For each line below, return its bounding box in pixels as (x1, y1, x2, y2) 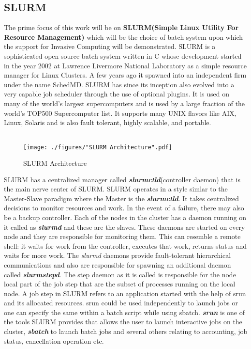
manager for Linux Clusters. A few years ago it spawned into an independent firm (4, 70, 247, 80)
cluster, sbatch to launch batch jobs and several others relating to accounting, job (4, 326, 248, 336)
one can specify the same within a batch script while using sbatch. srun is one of (4, 307, 245, 317)
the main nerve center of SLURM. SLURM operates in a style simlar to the (4, 184, 228, 194)
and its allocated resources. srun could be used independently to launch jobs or (4, 298, 238, 308)
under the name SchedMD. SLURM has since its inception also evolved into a (4, 79, 235, 89)
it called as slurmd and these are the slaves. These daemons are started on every (4, 222, 245, 232)
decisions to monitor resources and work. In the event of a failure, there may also (4, 203, 244, 213)
